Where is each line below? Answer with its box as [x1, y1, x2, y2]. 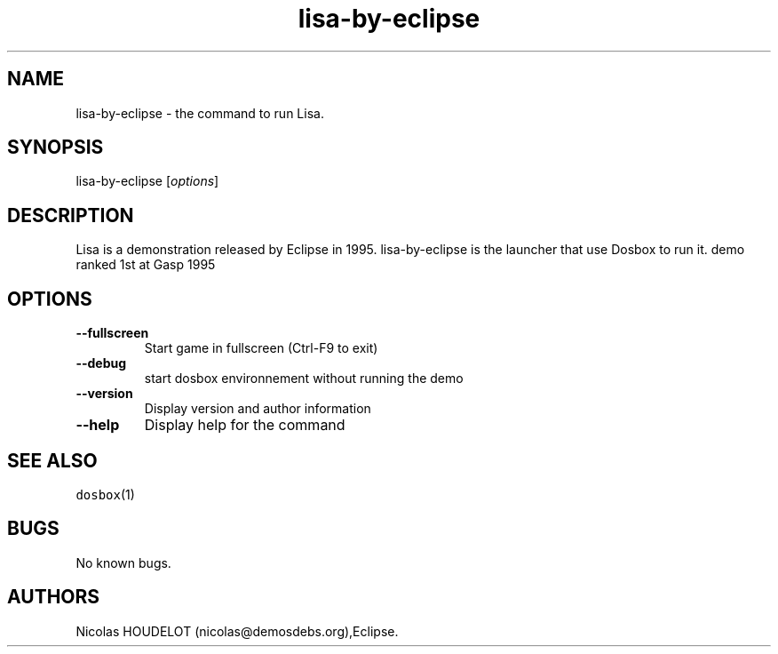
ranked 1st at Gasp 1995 [75, 257, 216, 273]
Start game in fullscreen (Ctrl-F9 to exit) [144, 340, 378, 356]
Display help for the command [144, 416, 345, 435]
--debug [75, 355, 127, 371]
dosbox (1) [75, 486, 135, 502]
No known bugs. [75, 554, 171, 570]
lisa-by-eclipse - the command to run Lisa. [75, 105, 324, 121]
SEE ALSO [7, 449, 98, 472]
